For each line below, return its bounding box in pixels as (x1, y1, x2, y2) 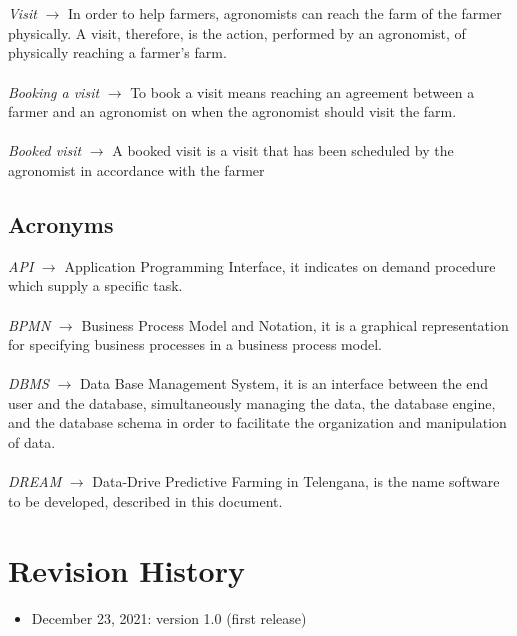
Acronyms (8, 208, 114, 239)
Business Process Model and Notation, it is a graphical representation (81, 314, 509, 335)
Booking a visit (8, 81, 100, 102)
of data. (8, 432, 56, 453)
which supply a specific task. (8, 275, 183, 296)
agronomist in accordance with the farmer (8, 159, 265, 180)
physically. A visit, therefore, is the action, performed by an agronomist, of (8, 22, 466, 43)
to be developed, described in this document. (8, 490, 283, 511)
